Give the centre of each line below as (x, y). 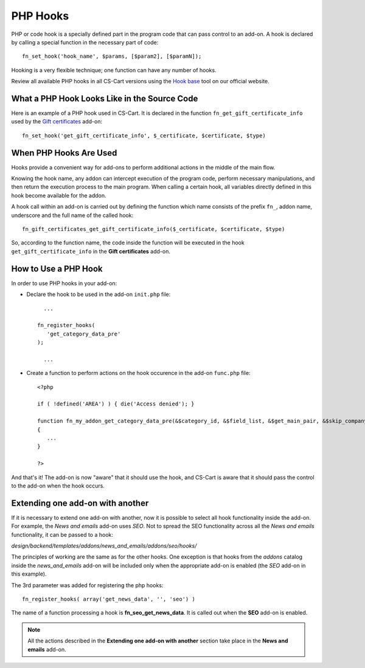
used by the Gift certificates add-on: (57, 122)
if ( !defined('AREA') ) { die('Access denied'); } (116, 404)
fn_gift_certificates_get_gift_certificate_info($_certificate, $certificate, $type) (154, 229)
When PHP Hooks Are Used (64, 153)
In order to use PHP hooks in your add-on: (64, 283)
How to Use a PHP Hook (57, 268)
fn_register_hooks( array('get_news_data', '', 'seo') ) (109, 599)
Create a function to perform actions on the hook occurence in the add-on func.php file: (138, 373)
